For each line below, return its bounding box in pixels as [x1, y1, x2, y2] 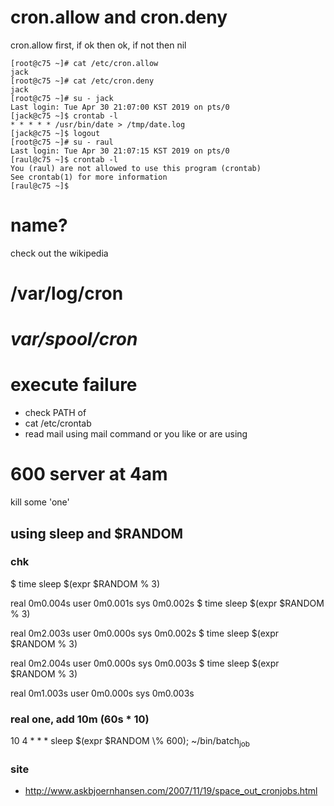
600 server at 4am [10, 463, 168, 486]
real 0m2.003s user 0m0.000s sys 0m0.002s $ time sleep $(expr [10, 627, 280, 639]
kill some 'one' [10, 496, 70, 508]
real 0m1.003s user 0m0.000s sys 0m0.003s [10, 687, 195, 699]
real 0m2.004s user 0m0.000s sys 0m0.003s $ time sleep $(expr [10, 657, 280, 669]
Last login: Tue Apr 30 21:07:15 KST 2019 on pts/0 [10, 146, 230, 156]
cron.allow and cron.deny [10, 6, 228, 29]
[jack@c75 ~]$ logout [10, 128, 101, 138]
